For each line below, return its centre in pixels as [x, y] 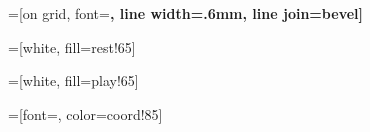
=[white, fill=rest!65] [72, 46]
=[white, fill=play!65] [73, 80]
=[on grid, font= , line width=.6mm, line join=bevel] [185, 13]
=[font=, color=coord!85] [85, 113]
